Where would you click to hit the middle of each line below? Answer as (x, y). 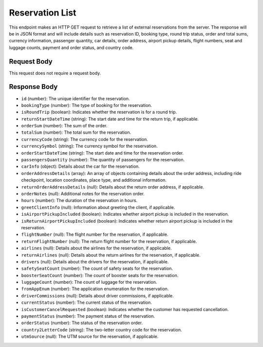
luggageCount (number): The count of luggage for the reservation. (89, 282)
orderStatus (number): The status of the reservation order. (82, 323)
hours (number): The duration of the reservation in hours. (79, 200)
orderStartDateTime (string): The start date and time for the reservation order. (103, 153)
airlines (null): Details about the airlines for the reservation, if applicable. (96, 248)
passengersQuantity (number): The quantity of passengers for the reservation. (103, 160)
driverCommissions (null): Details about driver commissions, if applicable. (97, 295)
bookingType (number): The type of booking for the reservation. (87, 105)
